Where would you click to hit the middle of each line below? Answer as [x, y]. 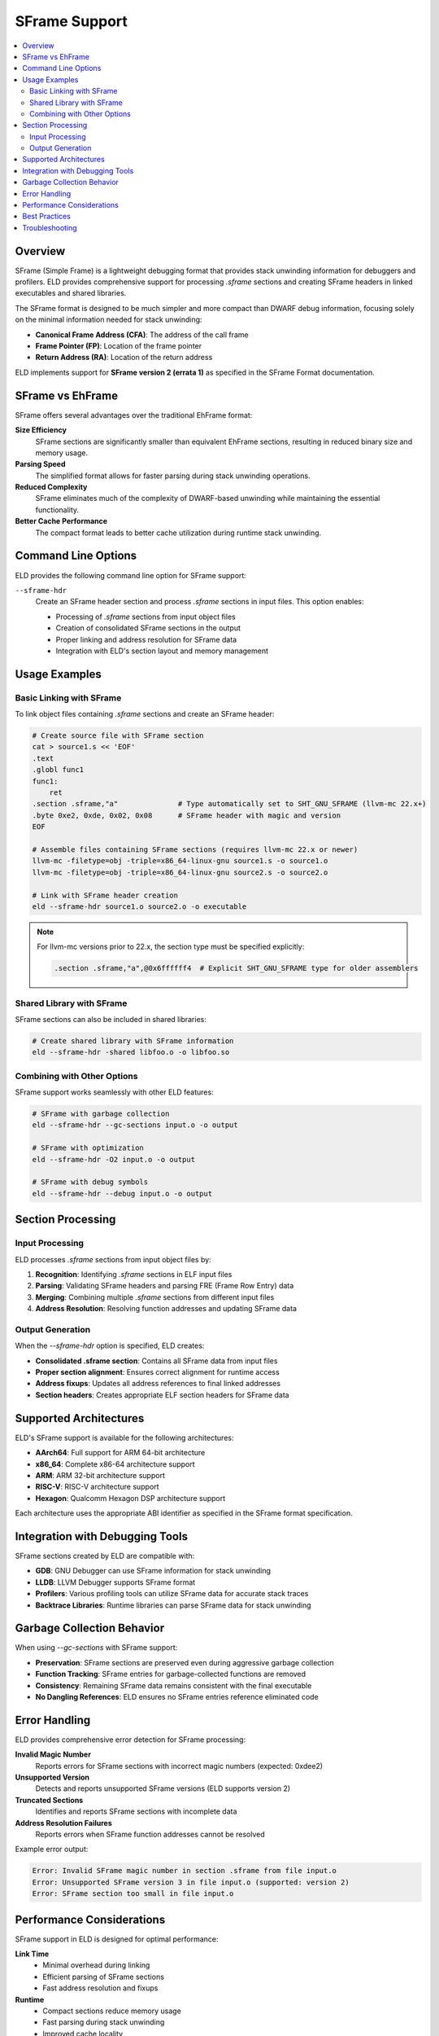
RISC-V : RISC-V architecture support [97, 1487]
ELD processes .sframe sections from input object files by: [113, 1259]
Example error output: [52, 1850]
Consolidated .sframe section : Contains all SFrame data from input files [156, 1361]
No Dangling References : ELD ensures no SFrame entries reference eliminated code [177, 1697]
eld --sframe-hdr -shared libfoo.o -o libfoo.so [131, 1052]
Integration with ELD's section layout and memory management [162, 651]
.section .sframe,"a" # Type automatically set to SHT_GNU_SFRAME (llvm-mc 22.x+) [229, 804]
